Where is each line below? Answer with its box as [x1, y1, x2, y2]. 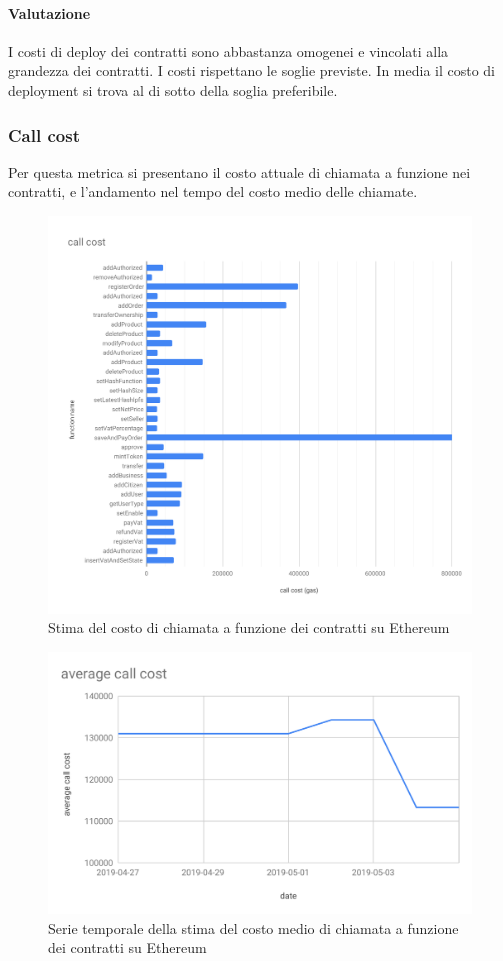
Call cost [8, 122, 80, 147]
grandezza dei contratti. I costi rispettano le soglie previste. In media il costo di [8, 60, 496, 81]
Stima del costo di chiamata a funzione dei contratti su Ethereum [48, 617, 450, 638]
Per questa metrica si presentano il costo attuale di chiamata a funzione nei [8, 161, 471, 182]
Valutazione [8, 2, 91, 23]
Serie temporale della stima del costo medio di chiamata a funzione [48, 917, 459, 938]
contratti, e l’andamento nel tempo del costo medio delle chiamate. [8, 181, 418, 202]
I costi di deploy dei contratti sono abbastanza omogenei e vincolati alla [8, 40, 449, 61]
